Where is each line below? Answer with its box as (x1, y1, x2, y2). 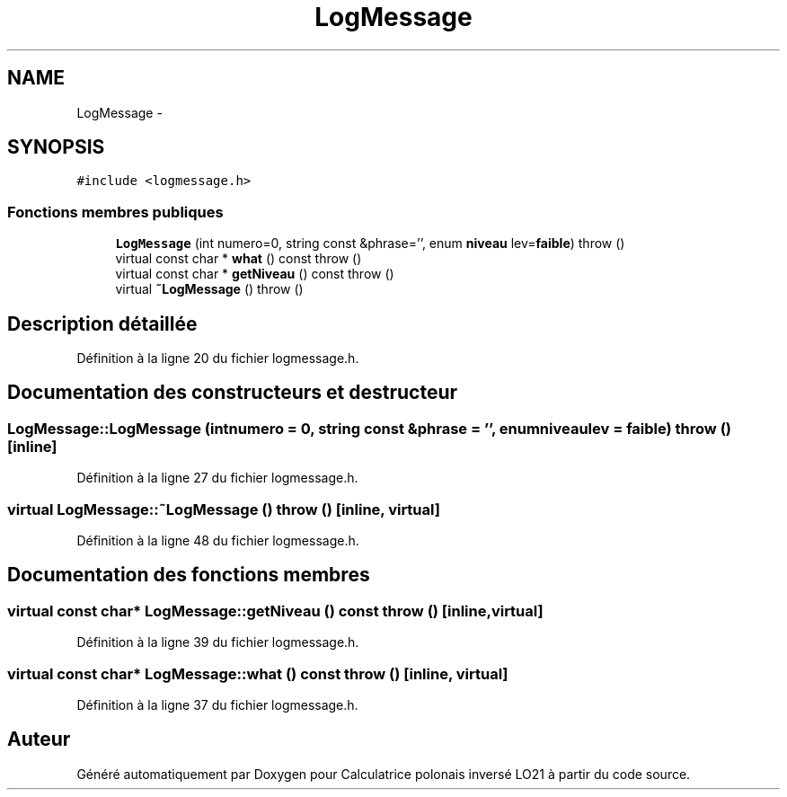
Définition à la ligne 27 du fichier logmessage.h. (76, 470, 358, 486)
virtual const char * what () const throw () (115, 251, 362, 267)
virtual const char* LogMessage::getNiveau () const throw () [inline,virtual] (7, 601, 544, 620)
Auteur (7, 728, 71, 751)
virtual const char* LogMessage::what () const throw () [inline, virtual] (7, 664, 508, 683)
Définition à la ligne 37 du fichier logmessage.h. (76, 696, 358, 713)
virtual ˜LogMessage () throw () (115, 281, 304, 297)
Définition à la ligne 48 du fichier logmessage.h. (76, 533, 359, 548)
